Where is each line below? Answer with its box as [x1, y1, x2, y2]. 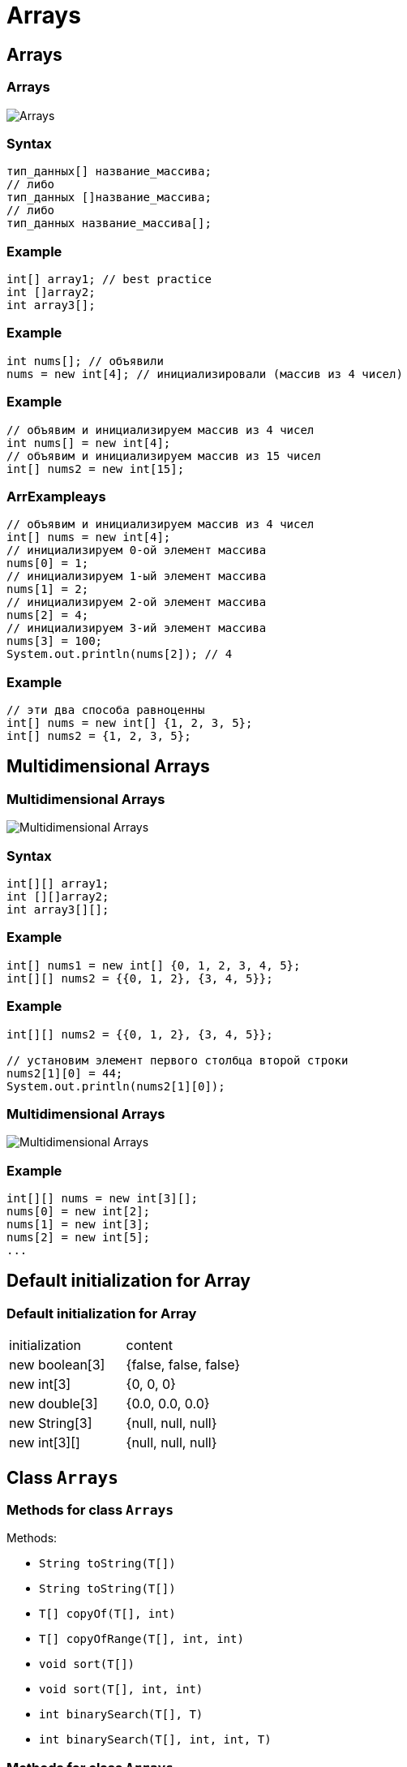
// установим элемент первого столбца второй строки [6, 1053, 349, 1067]
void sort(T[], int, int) [39, 1683, 203, 1696]
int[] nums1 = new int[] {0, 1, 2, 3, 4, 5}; [6, 958, 301, 972]
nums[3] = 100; [6, 634, 103, 648]
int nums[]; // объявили [6, 354, 164, 368]
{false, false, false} [126, 1356, 241, 1374]
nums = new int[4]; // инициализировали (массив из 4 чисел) [6, 367, 403, 380]
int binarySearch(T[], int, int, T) [39, 1733, 272, 1747]
